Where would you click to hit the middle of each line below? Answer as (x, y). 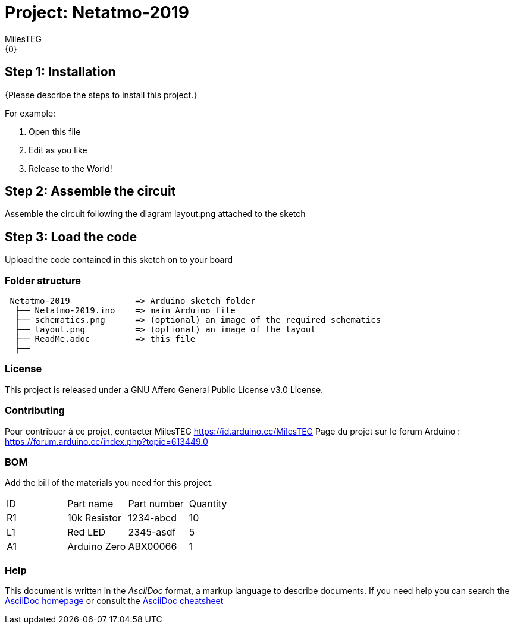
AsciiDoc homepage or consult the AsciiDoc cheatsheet (114, 601)
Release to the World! (70, 168)
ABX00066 (153, 547)
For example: (30, 113)
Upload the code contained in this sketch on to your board (119, 260)
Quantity (208, 504)
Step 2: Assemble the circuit (90, 191)
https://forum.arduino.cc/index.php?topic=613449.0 (106, 441)
